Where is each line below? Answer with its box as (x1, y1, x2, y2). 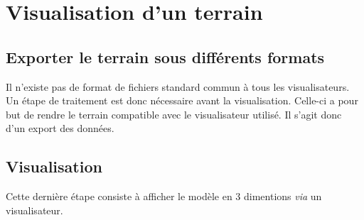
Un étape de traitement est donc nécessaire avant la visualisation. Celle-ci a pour (6, 93, 358, 108)
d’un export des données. (6, 121, 114, 136)
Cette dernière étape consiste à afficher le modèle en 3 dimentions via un (6, 189, 322, 204)
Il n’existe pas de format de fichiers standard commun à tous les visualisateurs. (6, 79, 350, 94)
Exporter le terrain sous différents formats (6, 45, 325, 67)
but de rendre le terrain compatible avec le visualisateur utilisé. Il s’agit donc (6, 106, 342, 121)
